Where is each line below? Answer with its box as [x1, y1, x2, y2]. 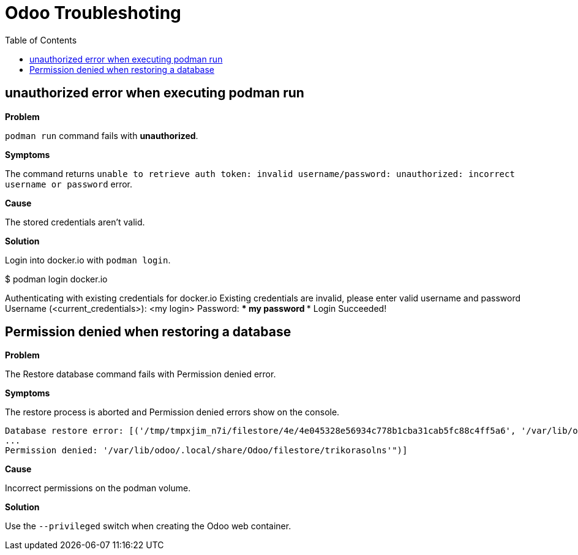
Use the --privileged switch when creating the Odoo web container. [5, 521, 291, 532]
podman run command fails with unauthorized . [5, 130, 198, 141]
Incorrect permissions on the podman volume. [5, 483, 191, 494]
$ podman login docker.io [5, 273, 108, 284]
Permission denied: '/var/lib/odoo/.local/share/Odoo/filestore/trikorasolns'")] [5, 445, 408, 456]
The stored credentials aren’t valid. [5, 216, 145, 227]
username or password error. [5, 178, 133, 189]
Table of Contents [5, 34, 77, 45]
